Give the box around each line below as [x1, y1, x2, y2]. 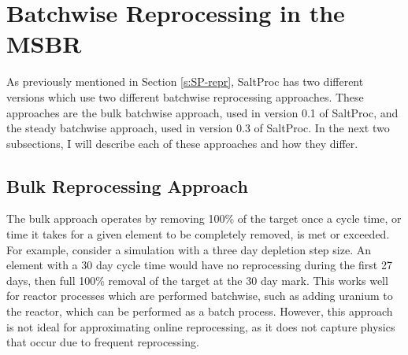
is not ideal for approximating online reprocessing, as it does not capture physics [6, 318, 395, 335]
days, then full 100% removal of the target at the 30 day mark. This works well [6, 272, 388, 288]
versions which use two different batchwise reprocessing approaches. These [6, 88, 364, 105]
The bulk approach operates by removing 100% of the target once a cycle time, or [6, 210, 402, 227]
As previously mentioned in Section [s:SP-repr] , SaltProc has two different [6, 73, 364, 90]
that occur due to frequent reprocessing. [6, 334, 199, 350]
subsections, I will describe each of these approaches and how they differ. [6, 135, 358, 151]
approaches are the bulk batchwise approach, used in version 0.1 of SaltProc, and [6, 104, 399, 120]
